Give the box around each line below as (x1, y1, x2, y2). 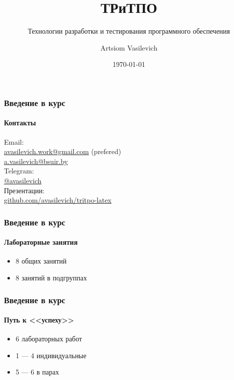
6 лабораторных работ (15, 333, 82, 344)
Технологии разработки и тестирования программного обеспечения (28, 26, 230, 36)
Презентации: (4, 185, 45, 195)
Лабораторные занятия (4, 237, 78, 247)
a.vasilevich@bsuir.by (4, 156, 68, 166)
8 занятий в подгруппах (15, 272, 87, 283)
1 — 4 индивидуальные (15, 350, 87, 360)
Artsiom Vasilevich (100, 42, 158, 53)
